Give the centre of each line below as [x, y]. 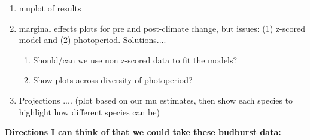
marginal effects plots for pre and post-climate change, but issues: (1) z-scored [162, 28]
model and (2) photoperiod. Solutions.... [92, 40]
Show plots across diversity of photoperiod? [113, 80]
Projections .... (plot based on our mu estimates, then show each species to [156, 100]
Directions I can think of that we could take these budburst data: [143, 132]
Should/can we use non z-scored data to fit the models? [135, 60]
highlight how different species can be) [89, 112]
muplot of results [50, 8]
